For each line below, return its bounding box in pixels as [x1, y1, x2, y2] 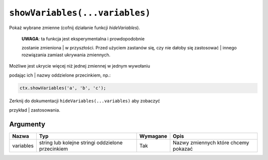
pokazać [173, 145, 193, 152]
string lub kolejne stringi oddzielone [39, 139, 123, 146]
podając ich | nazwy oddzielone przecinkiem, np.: [9, 72, 111, 78]
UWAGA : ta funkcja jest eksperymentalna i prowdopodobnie [21, 36, 145, 41]
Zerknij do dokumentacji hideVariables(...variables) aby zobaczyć [9, 98, 160, 104]
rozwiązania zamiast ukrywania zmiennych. [21, 52, 111, 58]
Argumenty [9, 120, 46, 128]
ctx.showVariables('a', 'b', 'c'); [19, 85, 106, 91]
